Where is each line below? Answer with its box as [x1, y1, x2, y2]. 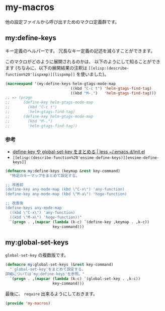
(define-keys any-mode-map [5, 206, 62, 211]
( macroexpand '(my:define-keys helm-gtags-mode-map [5, 81, 116, 86]
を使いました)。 [76, 71, 109, 77]
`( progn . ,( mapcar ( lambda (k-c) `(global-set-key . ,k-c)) [10, 276, 141, 281]
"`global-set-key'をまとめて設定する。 [10, 267, 86, 272]
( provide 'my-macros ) [5, 300, 51, 306]
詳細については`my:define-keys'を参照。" [5, 271, 85, 276]
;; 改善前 [5, 182, 24, 188]
